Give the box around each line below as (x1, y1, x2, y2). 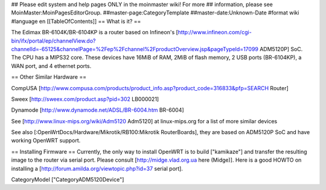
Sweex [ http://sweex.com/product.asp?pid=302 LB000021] (11, 95, 159, 102)
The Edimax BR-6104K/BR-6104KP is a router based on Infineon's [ (11, 29, 178, 36)
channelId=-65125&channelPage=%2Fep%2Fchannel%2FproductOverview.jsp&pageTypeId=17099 (11, 45, 259, 52)
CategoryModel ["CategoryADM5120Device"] (11, 176, 124, 183)
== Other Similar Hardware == (11, 73, 87, 81)
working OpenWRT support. (11, 137, 81, 144)
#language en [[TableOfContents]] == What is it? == (11, 17, 141, 25)
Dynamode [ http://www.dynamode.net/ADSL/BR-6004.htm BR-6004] (11, 106, 184, 114)
